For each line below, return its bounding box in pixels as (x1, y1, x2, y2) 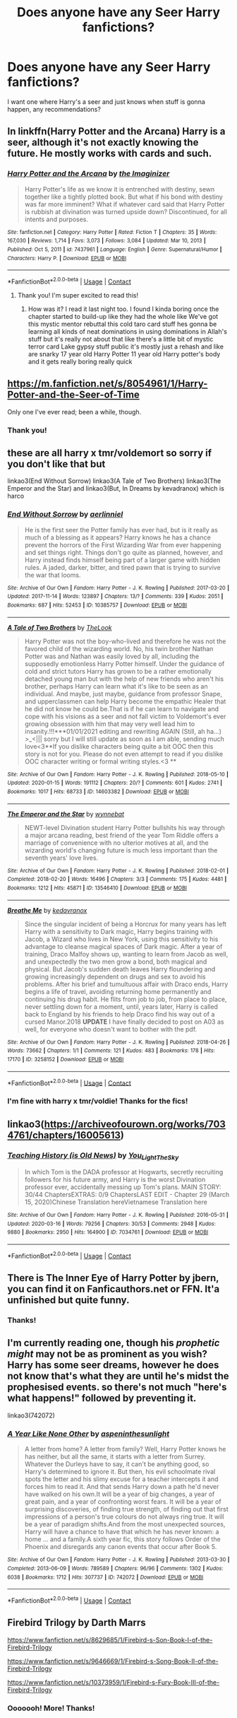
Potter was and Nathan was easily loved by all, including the (24, 652, 200, 660)
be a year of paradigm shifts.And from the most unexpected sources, (24, 1520, 226, 1529)
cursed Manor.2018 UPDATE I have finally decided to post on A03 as (24, 1017, 224, 1026)
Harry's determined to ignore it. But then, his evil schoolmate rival (24, 1468, 216, 1476)
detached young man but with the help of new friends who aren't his (24, 674, 224, 683)
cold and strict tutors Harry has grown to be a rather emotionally (24, 667, 212, 675)
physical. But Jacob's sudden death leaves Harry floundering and (24, 964, 216, 973)
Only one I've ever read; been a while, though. (7, 407, 142, 416)
